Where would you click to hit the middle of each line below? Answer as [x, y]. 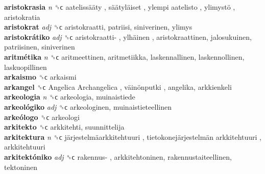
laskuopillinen [26, 67]
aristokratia [22, 17]
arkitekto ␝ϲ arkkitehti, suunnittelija [64, 127]
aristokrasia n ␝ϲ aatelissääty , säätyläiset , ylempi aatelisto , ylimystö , [120, 7]
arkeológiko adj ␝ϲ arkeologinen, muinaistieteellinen [88, 106]
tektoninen [21, 167]
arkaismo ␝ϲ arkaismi [40, 77]
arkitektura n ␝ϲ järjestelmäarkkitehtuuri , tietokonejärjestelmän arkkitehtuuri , [133, 136]
